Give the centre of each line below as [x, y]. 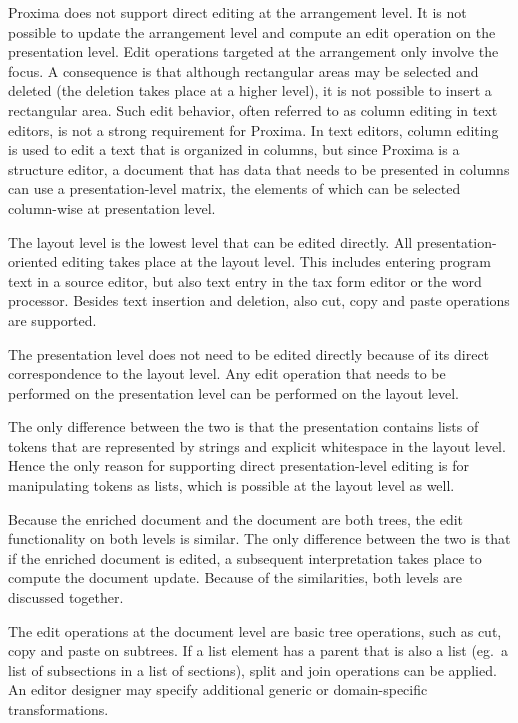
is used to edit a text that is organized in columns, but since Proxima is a [234, 149]
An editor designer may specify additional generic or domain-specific [218, 689]
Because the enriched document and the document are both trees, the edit [236, 518]
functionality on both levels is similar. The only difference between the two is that [259, 538]
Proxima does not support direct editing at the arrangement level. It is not [237, 12]
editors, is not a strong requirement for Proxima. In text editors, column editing [253, 129]
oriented [33, 261]
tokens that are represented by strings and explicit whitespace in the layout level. [257, 445]
